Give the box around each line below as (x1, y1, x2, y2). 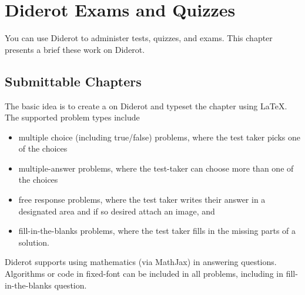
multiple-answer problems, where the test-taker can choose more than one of (18, 162, 294, 174)
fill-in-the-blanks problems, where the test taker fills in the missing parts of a (18, 224, 296, 237)
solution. (18, 236, 50, 248)
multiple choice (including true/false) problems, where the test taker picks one (18, 130, 300, 143)
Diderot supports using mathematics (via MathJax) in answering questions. (5, 256, 277, 268)
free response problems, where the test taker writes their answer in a (18, 193, 266, 206)
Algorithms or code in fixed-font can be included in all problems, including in (5, 267, 283, 280)
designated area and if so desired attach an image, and (18, 205, 215, 217)
